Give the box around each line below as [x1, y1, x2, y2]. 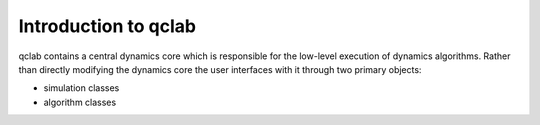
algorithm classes [43, 96, 117, 108]
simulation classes [43, 82, 120, 94]
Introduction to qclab [18, 15, 197, 37]
